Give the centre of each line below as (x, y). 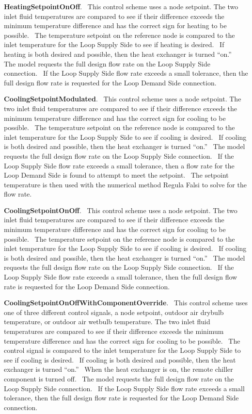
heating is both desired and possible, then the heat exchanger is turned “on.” (118, 54)
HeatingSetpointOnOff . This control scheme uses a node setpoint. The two (121, 6)
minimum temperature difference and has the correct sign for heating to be (115, 25)
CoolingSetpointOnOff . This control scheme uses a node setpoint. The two (121, 210)
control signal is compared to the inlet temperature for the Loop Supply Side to (122, 350)
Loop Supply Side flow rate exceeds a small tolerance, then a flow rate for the (119, 165)
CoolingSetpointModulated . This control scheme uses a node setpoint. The (123, 99)
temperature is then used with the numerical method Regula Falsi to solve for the (125, 184)
